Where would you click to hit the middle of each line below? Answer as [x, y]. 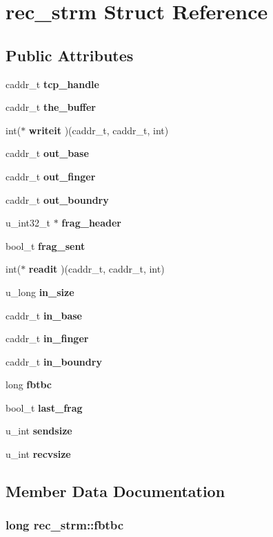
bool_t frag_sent [45, 245]
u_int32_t [28, 223]
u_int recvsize [38, 454]
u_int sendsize [39, 431]
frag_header [91, 223]
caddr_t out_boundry [57, 199]
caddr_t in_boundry [54, 361]
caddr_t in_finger [47, 338]
